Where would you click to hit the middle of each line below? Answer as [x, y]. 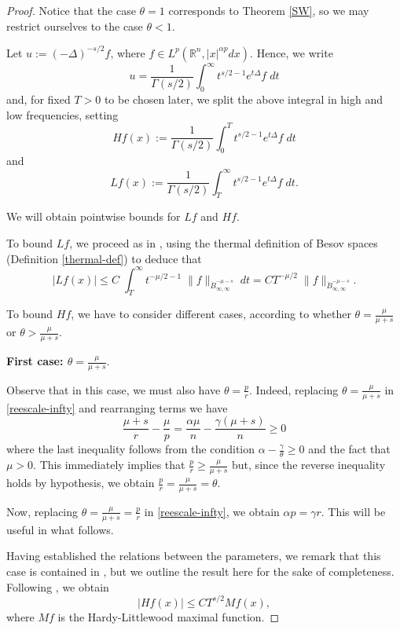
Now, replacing [42, 511]
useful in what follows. [60, 529]
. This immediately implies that [109, 465]
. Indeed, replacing [294, 389]
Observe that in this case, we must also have [114, 389]
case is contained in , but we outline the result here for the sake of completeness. [200, 571]
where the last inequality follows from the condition [131, 449]
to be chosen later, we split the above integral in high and [244, 99]
